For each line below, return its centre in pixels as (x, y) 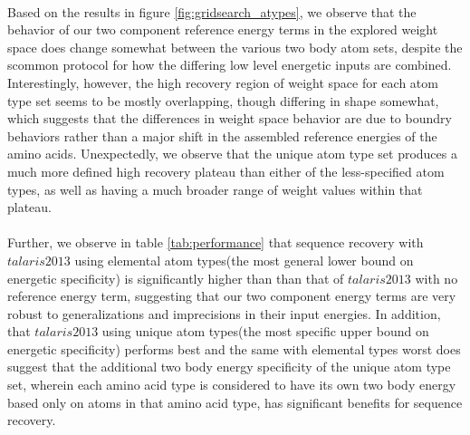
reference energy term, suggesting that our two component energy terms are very (232, 296)
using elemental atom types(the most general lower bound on (244, 260)
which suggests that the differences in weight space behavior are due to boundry (230, 118)
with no (436, 278)
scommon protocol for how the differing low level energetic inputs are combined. (230, 65)
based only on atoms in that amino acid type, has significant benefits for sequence (235, 402)
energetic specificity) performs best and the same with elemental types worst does (234, 348)
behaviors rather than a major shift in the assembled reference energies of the (222, 135)
